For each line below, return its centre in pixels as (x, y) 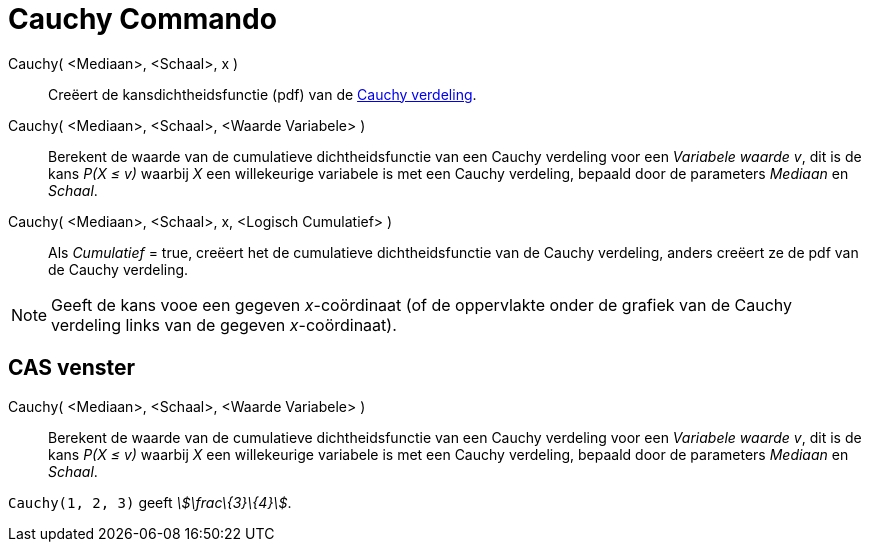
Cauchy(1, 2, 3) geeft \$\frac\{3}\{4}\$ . (150, 502)
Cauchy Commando (142, 19)
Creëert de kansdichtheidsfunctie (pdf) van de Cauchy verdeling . (262, 94)
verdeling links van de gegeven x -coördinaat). (224, 324)
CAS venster (72, 368)
